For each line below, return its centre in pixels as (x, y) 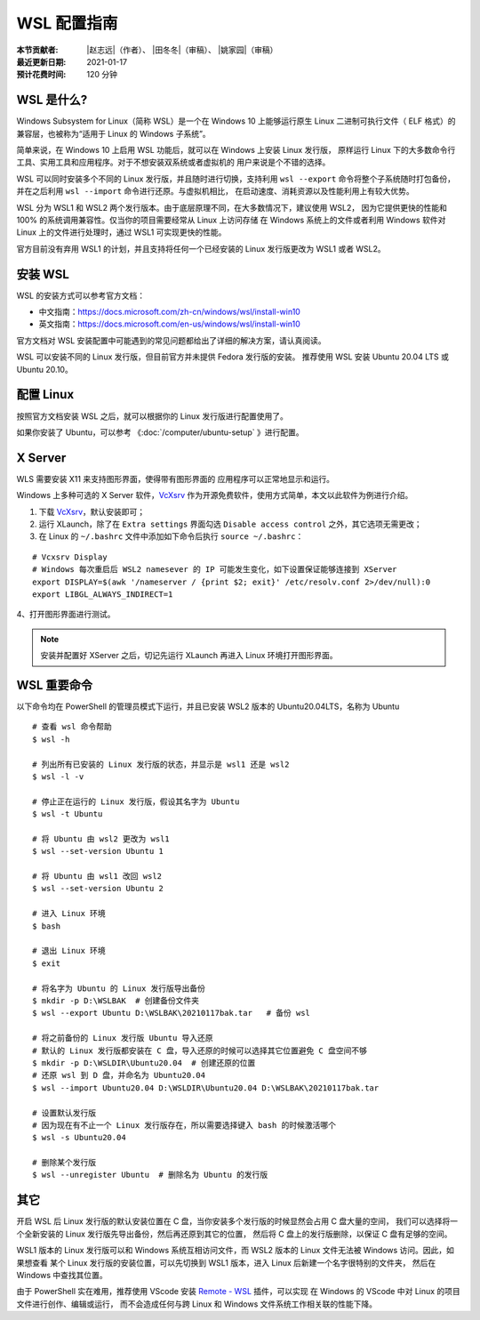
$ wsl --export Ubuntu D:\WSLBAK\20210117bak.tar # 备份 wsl (172, 1013)
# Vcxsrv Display (70, 557)
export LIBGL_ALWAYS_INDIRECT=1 (103, 594)
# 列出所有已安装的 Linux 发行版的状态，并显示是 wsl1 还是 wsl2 (161, 764)
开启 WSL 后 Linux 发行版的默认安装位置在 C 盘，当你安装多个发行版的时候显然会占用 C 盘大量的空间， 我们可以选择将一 (237, 1221)
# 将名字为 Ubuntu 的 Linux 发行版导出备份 (119, 988)
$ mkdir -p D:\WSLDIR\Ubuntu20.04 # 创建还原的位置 (144, 1062)
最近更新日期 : (41, 61)
